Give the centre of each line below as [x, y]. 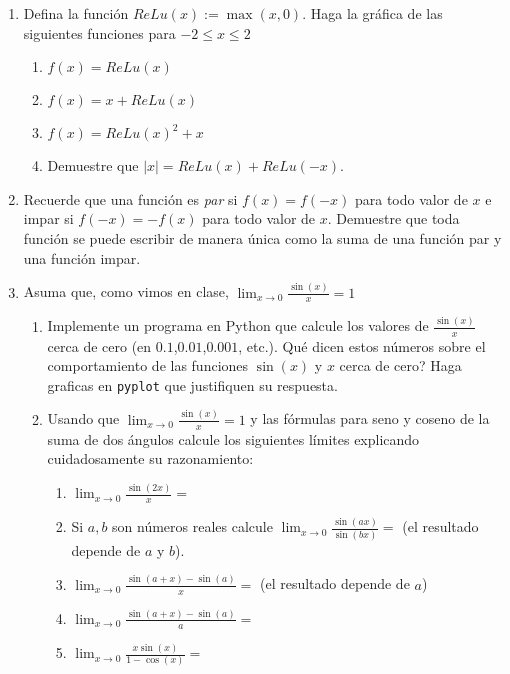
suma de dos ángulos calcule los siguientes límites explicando [233, 438]
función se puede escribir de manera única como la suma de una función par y [262, 237]
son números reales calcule [192, 526]
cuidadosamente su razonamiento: [150, 458]
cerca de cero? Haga [400, 365]
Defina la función [76, 13]
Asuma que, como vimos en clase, [126, 291]
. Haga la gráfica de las [372, 13]
